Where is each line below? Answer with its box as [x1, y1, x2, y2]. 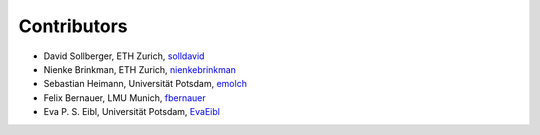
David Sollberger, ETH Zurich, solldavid [43, 50, 205, 62]
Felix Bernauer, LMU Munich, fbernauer [43, 91, 206, 104]
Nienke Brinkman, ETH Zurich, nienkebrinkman [43, 63, 237, 75]
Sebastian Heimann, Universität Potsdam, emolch [43, 78, 247, 90]
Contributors [18, 15, 129, 37]
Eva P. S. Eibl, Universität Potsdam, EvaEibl [43, 106, 220, 118]
